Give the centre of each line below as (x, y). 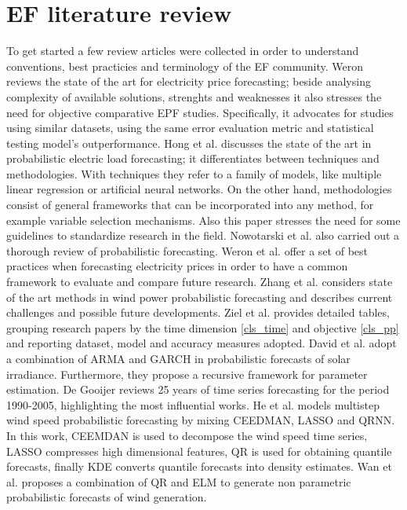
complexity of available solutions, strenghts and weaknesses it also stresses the (194, 96)
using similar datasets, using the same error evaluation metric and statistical (190, 128)
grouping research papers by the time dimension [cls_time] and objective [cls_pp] (203, 327)
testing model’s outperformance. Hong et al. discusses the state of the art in (189, 143)
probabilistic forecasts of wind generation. (107, 497)
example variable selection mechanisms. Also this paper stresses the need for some (203, 220)
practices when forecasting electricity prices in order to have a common (177, 266)
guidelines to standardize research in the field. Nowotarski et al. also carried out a (203, 235)
